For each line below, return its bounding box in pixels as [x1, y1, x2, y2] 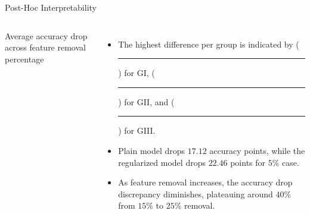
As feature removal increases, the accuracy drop [118, 176, 293, 188]
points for [230, 156, 266, 168]
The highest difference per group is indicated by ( [118, 37, 299, 50]
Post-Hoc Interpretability [5, 1, 97, 13]
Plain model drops [118, 144, 185, 156]
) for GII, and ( [118, 95, 175, 108]
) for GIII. [118, 124, 156, 137]
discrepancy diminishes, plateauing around [118, 187, 273, 200]
